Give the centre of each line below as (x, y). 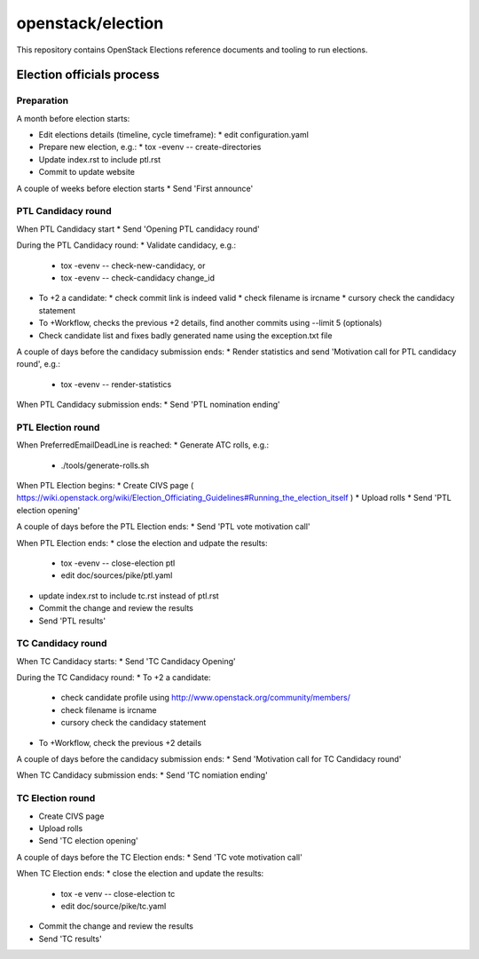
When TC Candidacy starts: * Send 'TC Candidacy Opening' (126, 661)
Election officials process (88, 75)
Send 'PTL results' (72, 621)
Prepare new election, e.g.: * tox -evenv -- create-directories (150, 147)
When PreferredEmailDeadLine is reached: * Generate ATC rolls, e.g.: (143, 445)
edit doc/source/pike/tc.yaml (114, 906)
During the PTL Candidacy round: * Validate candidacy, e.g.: (126, 245)
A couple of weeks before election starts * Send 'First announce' (135, 188)
